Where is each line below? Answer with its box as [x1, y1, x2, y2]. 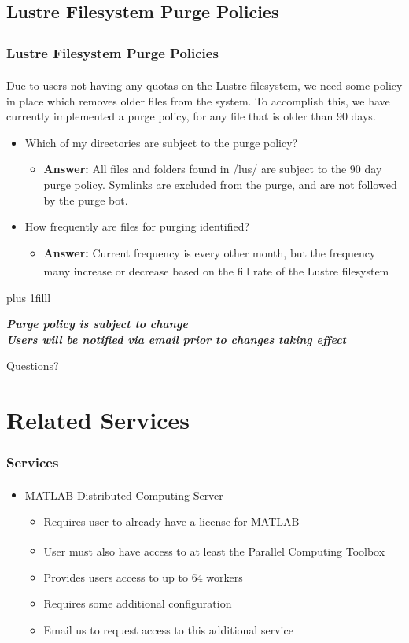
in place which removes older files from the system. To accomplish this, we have [6, 92, 390, 109]
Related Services [6, 404, 190, 436]
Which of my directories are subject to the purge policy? [24, 134, 298, 150]
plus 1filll [6, 289, 51, 305]
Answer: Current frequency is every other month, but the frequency [43, 244, 376, 261]
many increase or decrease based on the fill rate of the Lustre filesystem [43, 263, 389, 279]
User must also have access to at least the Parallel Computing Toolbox [43, 542, 385, 559]
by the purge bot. [43, 191, 128, 208]
